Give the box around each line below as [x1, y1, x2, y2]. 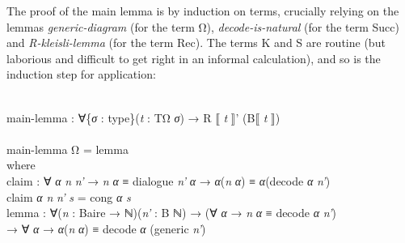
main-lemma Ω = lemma [6, 140, 129, 157]
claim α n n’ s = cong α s [6, 188, 131, 205]
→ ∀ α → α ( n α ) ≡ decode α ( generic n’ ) [6, 220, 206, 237]
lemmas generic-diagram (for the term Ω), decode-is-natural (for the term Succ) [6, 18, 399, 35]
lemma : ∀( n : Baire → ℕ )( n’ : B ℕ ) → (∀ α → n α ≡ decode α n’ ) [6, 204, 336, 221]
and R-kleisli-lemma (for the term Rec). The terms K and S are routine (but [6, 34, 386, 51]
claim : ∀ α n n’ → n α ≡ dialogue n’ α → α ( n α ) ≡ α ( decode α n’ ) [6, 172, 331, 189]
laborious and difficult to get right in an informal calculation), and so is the [6, 49, 381, 66]
